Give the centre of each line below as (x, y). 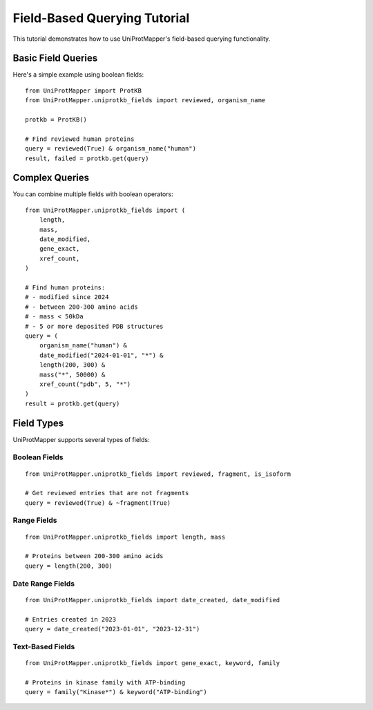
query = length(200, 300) (69, 566)
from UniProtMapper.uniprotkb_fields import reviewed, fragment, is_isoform (158, 474)
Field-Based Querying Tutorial (101, 18)
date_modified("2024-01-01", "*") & (101, 355)
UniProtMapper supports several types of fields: (81, 439)
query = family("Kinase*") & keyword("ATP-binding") (116, 692)
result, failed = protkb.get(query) (87, 158)
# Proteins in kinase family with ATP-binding (105, 682)
